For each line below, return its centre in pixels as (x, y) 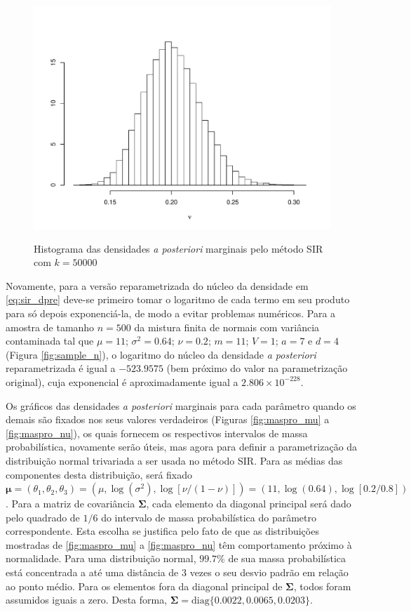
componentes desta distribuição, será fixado (99, 474)
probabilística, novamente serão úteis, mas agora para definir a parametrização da (182, 447)
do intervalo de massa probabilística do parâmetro (209, 517)
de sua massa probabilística (287, 558)
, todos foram (322, 586)
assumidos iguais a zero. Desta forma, (87, 600)
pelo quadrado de (43, 517)
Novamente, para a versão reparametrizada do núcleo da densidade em (157, 285)
